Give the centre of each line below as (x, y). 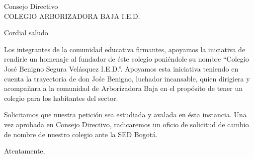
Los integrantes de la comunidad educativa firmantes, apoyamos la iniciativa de (125, 49)
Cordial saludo (26, 33)
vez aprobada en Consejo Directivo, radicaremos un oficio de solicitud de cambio (127, 124)
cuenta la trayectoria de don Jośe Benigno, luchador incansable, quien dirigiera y (127, 78)
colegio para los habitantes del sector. (61, 98)
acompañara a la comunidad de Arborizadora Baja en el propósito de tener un (124, 88)
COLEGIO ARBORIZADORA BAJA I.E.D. (72, 16)
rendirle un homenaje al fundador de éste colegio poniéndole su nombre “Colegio (127, 59)
